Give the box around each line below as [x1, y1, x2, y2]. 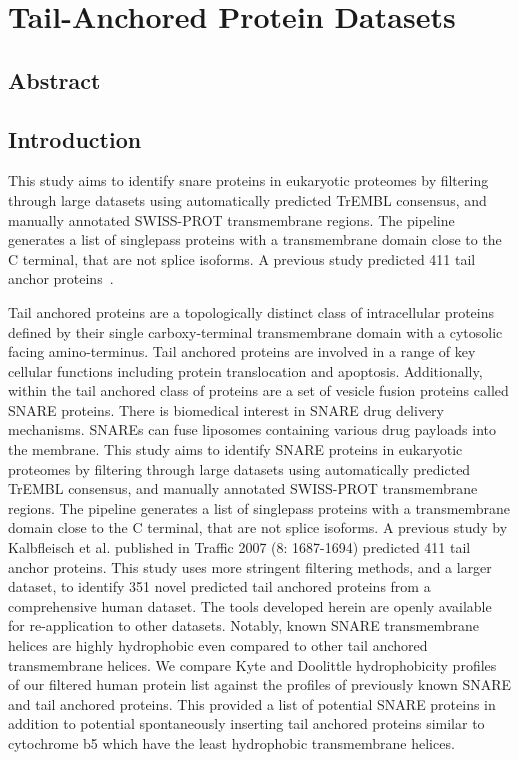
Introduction [8, 123, 142, 154]
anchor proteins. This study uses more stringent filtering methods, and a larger [8, 556, 492, 577]
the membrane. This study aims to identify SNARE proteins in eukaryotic [8, 439, 463, 460]
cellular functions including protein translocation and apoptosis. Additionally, [8, 360, 483, 381]
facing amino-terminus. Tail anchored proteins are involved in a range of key [8, 341, 476, 362]
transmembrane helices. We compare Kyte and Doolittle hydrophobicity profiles [8, 654, 497, 675]
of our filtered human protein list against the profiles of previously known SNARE [8, 674, 512, 695]
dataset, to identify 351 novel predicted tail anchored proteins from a [8, 576, 431, 597]
